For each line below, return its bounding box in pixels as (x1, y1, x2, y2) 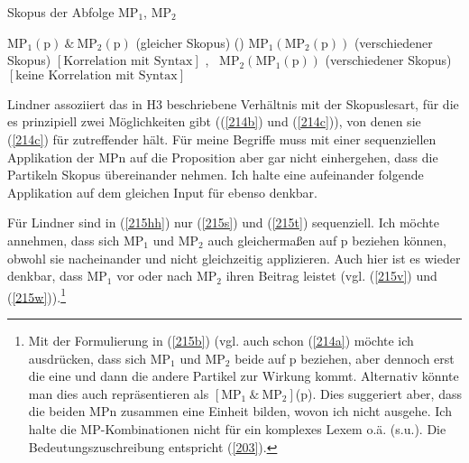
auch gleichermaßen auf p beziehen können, (207, 230, 446, 249)
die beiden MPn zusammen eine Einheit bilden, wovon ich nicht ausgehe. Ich (28, 402, 452, 421)
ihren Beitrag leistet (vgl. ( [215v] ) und (225, 266, 437, 285)
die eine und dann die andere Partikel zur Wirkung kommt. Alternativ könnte (28, 366, 459, 385)
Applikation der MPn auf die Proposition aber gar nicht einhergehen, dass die (7, 147, 438, 166)
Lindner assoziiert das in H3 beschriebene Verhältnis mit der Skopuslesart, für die (7, 94, 459, 113)
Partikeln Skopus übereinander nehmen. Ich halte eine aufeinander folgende (7, 165, 424, 184)
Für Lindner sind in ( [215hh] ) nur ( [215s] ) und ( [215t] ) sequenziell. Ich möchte (7, 213, 439, 232)
